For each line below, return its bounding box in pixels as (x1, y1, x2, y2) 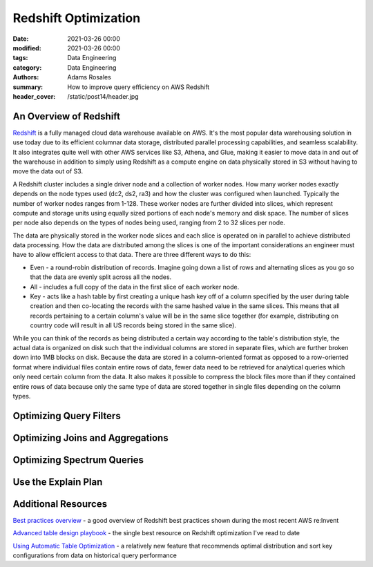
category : (12, 63, 42, 72)
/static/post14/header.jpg (67, 92, 139, 100)
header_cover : (12, 92, 56, 100)
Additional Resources (12, 498, 107, 510)
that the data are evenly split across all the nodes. (30, 273, 172, 281)
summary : (12, 83, 44, 91)
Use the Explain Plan (12, 476, 103, 488)
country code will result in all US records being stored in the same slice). (30, 321, 236, 329)
